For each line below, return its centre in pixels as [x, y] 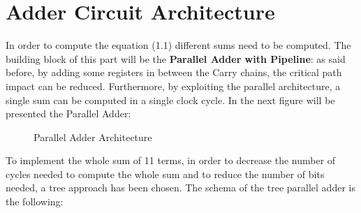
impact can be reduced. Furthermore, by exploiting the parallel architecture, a [173, 86]
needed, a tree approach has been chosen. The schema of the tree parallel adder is [180, 188]
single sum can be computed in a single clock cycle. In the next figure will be [170, 100]
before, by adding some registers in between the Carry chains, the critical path [174, 72]
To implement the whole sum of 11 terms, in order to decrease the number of [171, 160]
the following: [35, 201]
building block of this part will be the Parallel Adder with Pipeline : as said [176, 58]
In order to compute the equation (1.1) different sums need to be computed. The [178, 45]
